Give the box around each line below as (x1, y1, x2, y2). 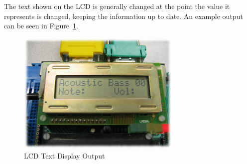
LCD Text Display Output (24, 150, 105, 161)
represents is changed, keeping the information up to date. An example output (4, 10, 243, 21)
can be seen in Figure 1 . (4, 20, 78, 31)
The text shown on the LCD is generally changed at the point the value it (4, 1, 230, 11)
